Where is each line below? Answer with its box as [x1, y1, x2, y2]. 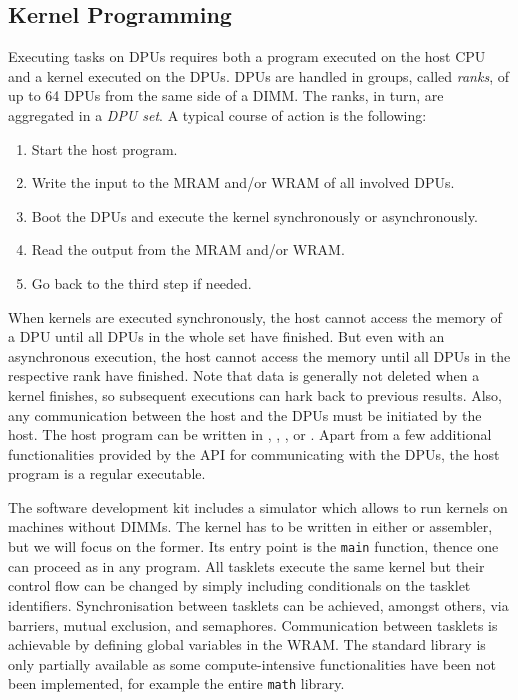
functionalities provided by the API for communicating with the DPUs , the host [8, 443, 500, 464]
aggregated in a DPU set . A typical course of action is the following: [8, 104, 427, 125]
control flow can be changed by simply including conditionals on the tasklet [8, 575, 471, 596]
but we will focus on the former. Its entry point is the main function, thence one [8, 536, 499, 557]
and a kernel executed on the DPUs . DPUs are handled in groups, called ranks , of [8, 65, 509, 86]
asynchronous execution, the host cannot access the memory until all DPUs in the [8, 345, 511, 366]
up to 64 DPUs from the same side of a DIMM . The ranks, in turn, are [8, 85, 444, 106]
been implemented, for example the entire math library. [8, 673, 345, 694]
